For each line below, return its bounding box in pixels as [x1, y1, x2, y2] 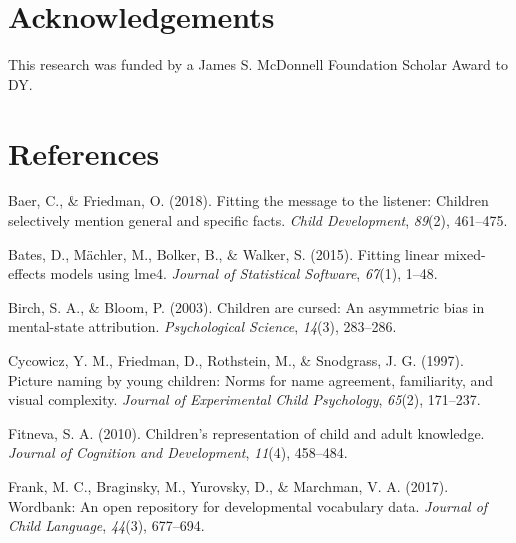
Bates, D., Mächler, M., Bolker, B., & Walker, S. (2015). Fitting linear [8, 243, 440, 264]
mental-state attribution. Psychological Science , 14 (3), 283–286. [8, 316, 397, 337]
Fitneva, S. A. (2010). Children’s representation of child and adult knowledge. [8, 422, 485, 443]
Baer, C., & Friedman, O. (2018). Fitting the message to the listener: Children [8, 190, 489, 211]
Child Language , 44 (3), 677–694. [8, 515, 205, 536]
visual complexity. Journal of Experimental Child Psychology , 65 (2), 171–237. [8, 389, 481, 410]
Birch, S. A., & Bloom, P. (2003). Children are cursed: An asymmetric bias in [8, 296, 485, 317]
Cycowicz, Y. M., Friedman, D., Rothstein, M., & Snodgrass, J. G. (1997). [8, 350, 464, 370]
